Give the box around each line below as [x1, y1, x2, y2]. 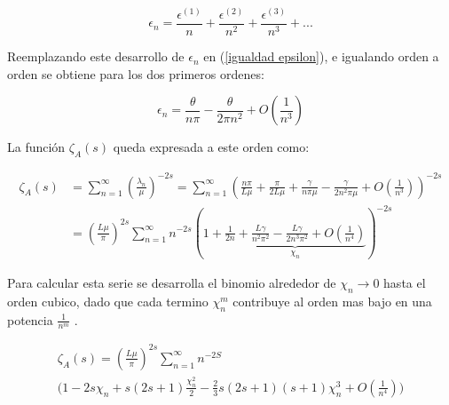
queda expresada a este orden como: [113, 138, 310, 156]
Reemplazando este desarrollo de [7, 47, 185, 66]
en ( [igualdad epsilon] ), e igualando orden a [203, 47, 439, 66]
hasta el [383, 273, 426, 291]
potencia [7, 310, 53, 329]
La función [7, 138, 66, 156]
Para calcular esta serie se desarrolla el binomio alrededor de [7, 273, 336, 291]
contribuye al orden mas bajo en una [232, 291, 432, 310]
